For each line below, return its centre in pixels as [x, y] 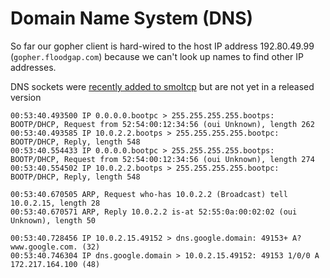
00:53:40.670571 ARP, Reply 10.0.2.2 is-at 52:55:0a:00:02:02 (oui [154, 212]
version [26, 97]
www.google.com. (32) [55, 247]
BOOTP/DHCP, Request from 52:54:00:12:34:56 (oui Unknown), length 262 [162, 124]
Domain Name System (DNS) [132, 18]
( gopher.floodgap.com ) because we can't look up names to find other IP [157, 56]
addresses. [33, 67]
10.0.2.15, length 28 [55, 203]
